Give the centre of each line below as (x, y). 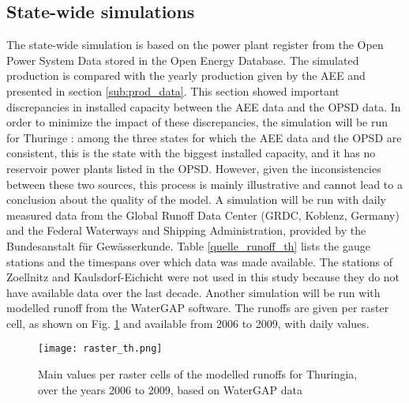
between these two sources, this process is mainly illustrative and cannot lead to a (204, 184)
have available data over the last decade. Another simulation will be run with (193, 292)
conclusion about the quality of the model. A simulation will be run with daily (196, 200)
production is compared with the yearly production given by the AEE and (186, 75)
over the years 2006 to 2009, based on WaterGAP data (170, 389)
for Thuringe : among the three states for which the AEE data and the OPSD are (204, 137)
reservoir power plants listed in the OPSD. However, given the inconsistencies (194, 168)
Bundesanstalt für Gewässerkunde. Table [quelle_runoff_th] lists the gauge (188, 245)
